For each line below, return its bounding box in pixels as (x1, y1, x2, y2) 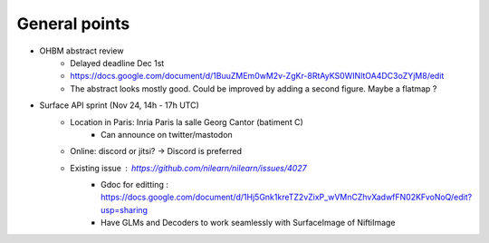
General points (16, 14, 130, 34)
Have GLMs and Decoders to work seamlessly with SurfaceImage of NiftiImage (101, 218, 396, 228)
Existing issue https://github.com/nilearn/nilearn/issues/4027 (70, 162, 307, 173)
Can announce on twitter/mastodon (101, 129, 233, 140)
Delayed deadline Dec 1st (70, 57, 165, 68)
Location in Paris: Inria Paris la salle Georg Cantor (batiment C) (70, 116, 303, 127)
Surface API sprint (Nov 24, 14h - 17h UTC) (39, 100, 199, 111)
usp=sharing (101, 204, 149, 215)
